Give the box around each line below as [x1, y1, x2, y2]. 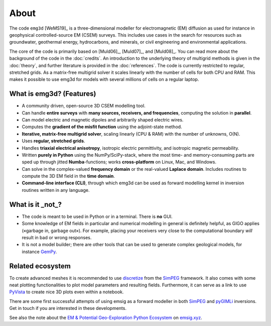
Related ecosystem [9, 262, 71, 270]
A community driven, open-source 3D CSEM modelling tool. [22, 103, 146, 109]
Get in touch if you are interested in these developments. [9, 305, 126, 311]
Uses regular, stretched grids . [22, 138, 85, 144]
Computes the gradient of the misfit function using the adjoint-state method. [22, 124, 183, 130]
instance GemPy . [22, 249, 57, 255]
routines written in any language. [22, 187, 90, 193]
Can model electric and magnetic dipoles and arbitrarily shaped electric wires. [22, 117, 184, 123]
